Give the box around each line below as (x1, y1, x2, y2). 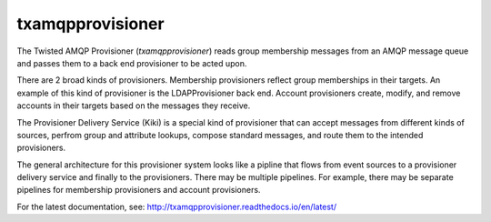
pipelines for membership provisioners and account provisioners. (16, 185, 261, 196)
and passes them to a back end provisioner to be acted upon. (16, 57, 247, 68)
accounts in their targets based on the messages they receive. (16, 100, 251, 111)
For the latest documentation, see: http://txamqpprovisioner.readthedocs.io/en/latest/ (16, 201, 336, 212)
